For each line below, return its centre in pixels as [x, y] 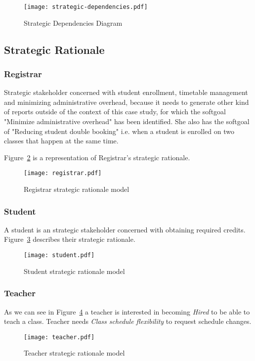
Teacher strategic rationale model [74, 353]
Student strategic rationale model [74, 271]
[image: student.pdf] [59, 255]
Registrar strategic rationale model [77, 189]
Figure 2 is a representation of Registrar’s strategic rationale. [97, 157]
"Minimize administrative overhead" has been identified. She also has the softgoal [127, 121]
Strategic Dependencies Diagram [73, 23]
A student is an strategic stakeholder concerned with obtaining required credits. [125, 229]
